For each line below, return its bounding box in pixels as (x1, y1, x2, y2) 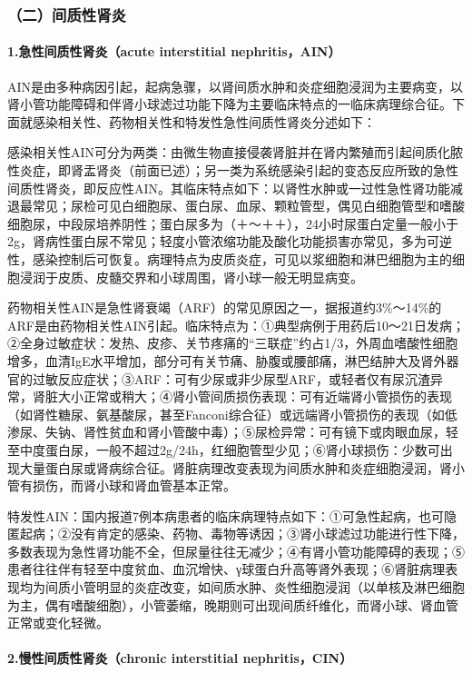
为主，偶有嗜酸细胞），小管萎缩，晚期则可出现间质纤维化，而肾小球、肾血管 (7, 595, 458, 614)
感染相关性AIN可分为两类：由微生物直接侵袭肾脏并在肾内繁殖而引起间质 (7, 143, 438, 162)
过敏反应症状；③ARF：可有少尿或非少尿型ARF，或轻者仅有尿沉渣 (32, 369, 430, 388)
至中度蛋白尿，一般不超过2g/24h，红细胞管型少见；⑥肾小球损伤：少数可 (7, 440, 440, 459)
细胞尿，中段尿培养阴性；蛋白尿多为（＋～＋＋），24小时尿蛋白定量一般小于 (7, 213, 458, 233)
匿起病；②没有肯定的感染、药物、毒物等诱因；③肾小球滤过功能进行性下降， (7, 524, 465, 543)
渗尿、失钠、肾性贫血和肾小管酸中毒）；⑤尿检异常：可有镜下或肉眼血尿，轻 (7, 422, 458, 441)
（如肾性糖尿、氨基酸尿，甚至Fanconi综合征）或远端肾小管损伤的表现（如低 (7, 404, 457, 423)
